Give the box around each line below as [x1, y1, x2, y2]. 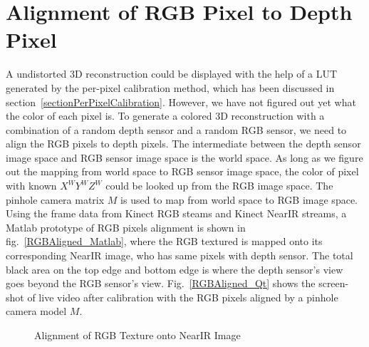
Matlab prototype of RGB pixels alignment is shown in [6, 219, 246, 234]
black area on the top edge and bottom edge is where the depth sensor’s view [6, 261, 343, 276]
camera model [6, 304, 67, 318]
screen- [318, 276, 349, 291]
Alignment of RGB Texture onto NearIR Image [34, 328, 241, 342]
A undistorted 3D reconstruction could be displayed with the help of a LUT [6, 66, 338, 81]
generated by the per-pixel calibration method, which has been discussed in [6, 80, 335, 95]
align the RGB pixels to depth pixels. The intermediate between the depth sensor [6, 136, 361, 151]
